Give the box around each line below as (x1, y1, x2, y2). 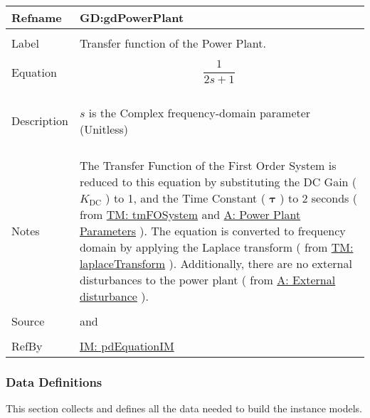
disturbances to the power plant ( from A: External (79, 271, 336, 288)
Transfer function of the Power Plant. (79, 35, 266, 51)
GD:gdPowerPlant (79, 9, 184, 26)
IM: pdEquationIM (79, 337, 174, 354)
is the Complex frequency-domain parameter (88, 104, 311, 121)
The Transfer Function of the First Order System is (79, 156, 337, 173)
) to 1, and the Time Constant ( (105, 189, 265, 206)
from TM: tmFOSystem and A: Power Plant (79, 205, 301, 223)
